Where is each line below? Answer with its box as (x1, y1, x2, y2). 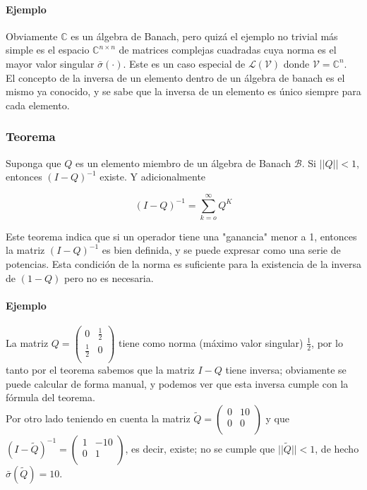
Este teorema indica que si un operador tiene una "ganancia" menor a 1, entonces (6, 228, 357, 243)
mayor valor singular (6, 56, 95, 71)
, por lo (311, 335, 343, 350)
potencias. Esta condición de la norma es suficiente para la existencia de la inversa (6, 257, 361, 271)
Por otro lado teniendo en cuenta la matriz (6, 410, 191, 425)
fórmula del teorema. (6, 390, 95, 405)
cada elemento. (6, 97, 70, 112)
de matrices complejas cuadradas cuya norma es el (119, 42, 337, 57)
